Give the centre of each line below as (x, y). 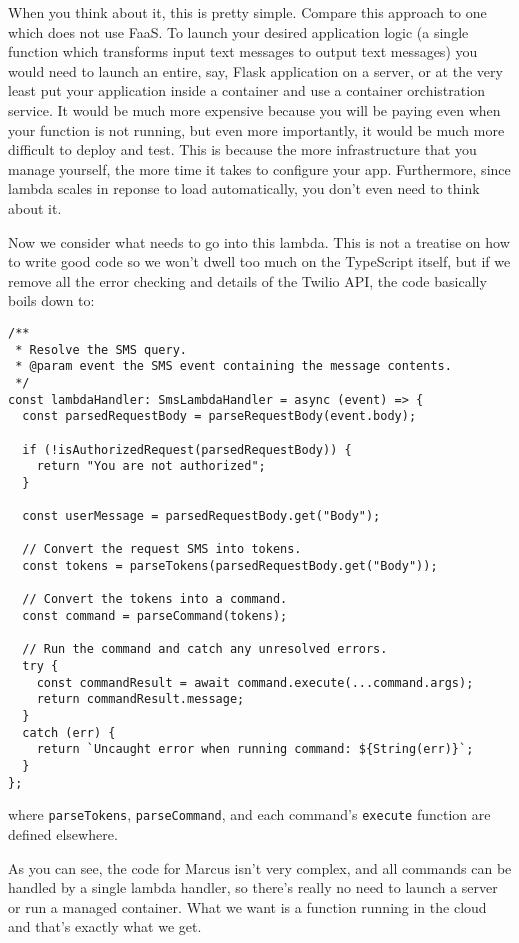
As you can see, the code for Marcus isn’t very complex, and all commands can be (260, 867)
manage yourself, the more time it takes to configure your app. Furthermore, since (259, 168)
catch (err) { (69, 732)
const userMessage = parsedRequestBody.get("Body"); (201, 516)
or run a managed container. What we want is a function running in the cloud (247, 906)
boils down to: (51, 300)
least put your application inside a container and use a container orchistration (246, 90)
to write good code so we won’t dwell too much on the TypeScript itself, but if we (259, 261)
